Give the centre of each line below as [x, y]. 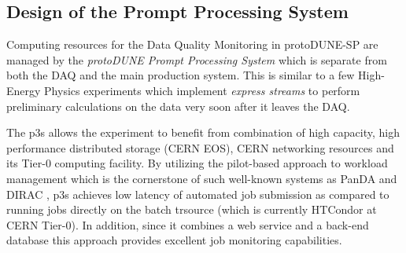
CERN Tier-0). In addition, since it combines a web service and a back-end [188, 224]
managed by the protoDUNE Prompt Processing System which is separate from [197, 59]
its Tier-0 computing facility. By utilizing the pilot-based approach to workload [197, 163]
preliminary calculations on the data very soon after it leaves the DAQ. [178, 106]
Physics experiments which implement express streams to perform [202, 90]
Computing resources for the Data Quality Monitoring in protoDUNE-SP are [192, 44]
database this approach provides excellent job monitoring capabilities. [174, 240]
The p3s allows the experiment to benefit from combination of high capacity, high [203, 132]
